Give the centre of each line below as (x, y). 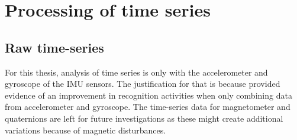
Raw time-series (54, 47)
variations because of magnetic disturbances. (85, 130)
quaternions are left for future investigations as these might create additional (144, 118)
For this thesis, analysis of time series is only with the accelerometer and (136, 72)
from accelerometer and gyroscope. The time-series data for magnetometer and (148, 107)
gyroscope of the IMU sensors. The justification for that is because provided (143, 84)
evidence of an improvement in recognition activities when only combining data (148, 95)
